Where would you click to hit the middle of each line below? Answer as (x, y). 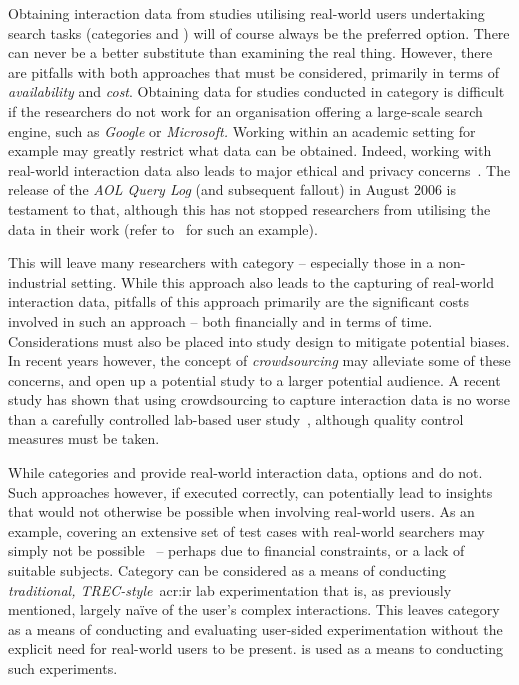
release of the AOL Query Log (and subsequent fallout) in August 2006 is (232, 189)
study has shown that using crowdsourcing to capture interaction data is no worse (259, 399)
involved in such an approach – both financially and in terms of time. (220, 320)
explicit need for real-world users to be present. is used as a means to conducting (255, 648)
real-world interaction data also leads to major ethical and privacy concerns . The (259, 169)
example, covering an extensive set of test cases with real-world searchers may (246, 530)
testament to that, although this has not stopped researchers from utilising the (249, 208)
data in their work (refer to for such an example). (163, 228)
